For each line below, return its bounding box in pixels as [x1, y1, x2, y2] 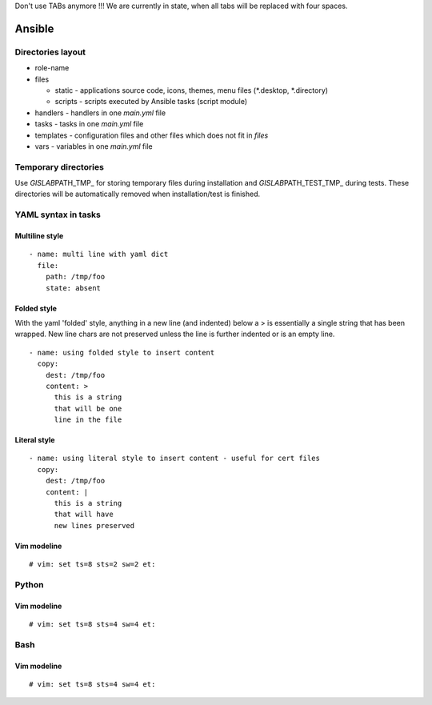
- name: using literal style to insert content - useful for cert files [29, 454, 320, 463]
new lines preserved [54, 521, 135, 530]
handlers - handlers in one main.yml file [34, 108, 166, 118]
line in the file [54, 415, 122, 424]
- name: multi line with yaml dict [29, 250, 169, 259]
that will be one [54, 404, 122, 413]
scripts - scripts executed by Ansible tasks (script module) [54, 97, 248, 106]
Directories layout [14, 46, 86, 58]
